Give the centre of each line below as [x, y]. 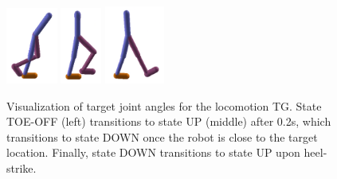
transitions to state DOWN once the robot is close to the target [162, 136]
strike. [22, 167]
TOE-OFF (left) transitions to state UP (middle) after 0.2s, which [169, 121]
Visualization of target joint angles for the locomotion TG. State [164, 105]
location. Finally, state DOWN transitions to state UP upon [153, 152]
